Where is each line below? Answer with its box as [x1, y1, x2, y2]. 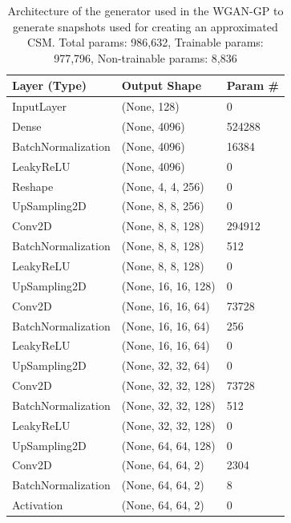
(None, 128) [121, 98, 180, 115]
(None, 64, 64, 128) [121, 436, 216, 453]
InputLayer [12, 98, 67, 115]
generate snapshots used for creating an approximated [13, 18, 278, 34]
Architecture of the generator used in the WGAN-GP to [7, 2, 284, 18]
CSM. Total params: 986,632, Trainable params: [27, 34, 264, 51]
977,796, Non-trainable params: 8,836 [54, 49, 237, 66]
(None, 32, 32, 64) [121, 357, 210, 374]
